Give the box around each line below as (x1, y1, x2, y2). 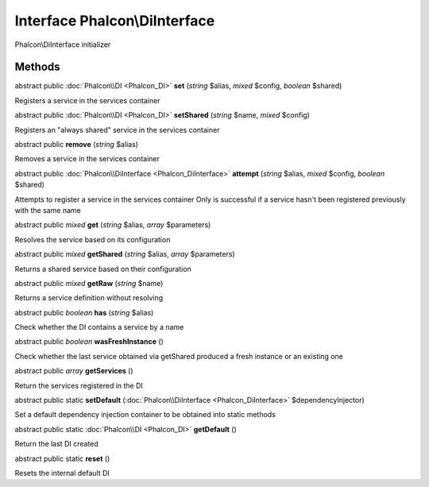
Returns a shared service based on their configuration (14, 264, 192, 273)
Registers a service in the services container (14, 95, 160, 105)
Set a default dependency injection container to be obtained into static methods (14, 410, 276, 419)
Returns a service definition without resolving (14, 293, 164, 303)
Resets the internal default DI (14, 469, 110, 477)
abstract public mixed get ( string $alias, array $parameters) (14, 220, 211, 230)
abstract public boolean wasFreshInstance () (14, 337, 164, 346)
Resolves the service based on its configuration (14, 234, 171, 244)
